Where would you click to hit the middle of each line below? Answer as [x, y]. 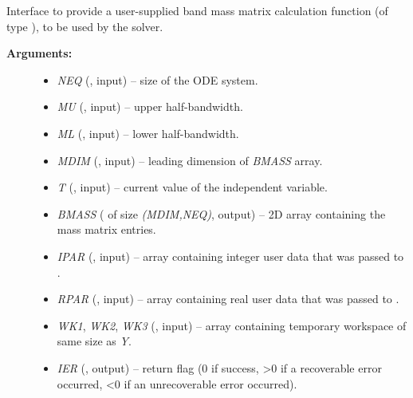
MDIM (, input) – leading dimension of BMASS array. [190, 160]
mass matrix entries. [106, 229]
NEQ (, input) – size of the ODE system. [157, 79]
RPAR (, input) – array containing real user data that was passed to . [228, 299]
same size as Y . [94, 341]
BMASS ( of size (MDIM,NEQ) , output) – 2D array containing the [221, 213]
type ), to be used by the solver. [85, 26]
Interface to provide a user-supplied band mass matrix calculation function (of [197, 10]
